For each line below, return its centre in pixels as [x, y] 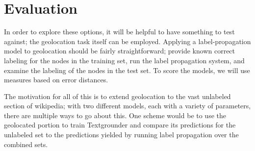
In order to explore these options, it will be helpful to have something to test [119, 32]
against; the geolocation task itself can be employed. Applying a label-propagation [127, 41]
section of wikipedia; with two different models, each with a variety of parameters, [127, 106]
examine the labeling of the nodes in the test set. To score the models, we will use [127, 70]
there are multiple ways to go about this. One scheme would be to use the [115, 115]
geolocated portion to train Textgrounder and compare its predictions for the [120, 125]
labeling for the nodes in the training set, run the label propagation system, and [124, 60]
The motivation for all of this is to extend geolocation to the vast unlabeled [117, 96]
